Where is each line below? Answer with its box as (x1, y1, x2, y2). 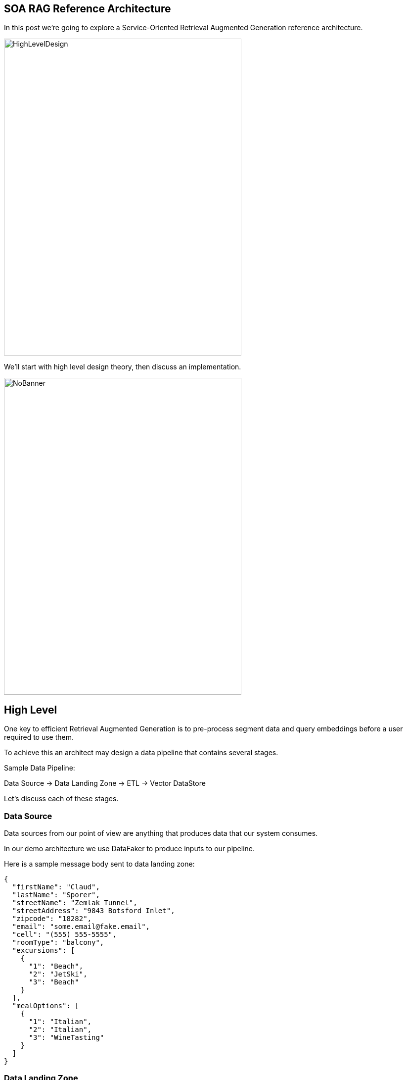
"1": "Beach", (29, 962, 84, 971)
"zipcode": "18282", (12, 915, 92, 923)
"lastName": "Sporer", (12, 891, 100, 899)
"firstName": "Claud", (12, 883, 100, 891)
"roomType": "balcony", (12, 938, 104, 947)
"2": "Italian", (29, 1026, 92, 1034)
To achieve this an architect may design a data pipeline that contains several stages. (4, 748, 278, 757)
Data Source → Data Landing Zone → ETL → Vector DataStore (4, 779, 206, 788)
